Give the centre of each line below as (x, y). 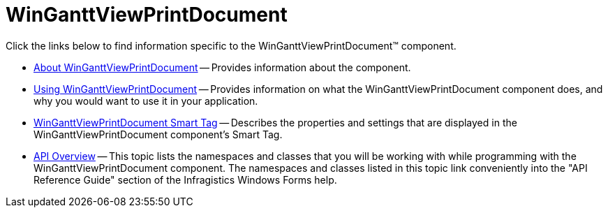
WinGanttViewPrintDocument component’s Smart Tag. (158, 134)
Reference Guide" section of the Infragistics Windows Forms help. (185, 179)
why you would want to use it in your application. (146, 101)
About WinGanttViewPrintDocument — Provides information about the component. (222, 67)
